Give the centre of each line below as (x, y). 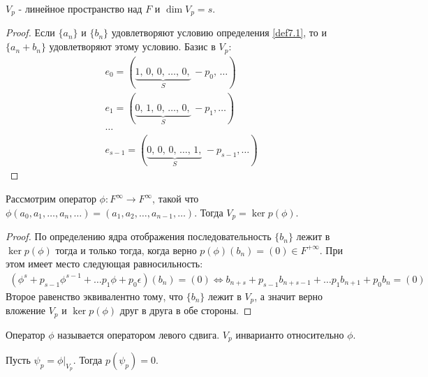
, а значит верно (288, 296)
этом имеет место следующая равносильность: (104, 264)
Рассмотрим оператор (51, 199)
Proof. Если (30, 32)
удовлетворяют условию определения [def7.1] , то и (219, 32)
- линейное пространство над (80, 8)
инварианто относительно (290, 334)
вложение (25, 310)
